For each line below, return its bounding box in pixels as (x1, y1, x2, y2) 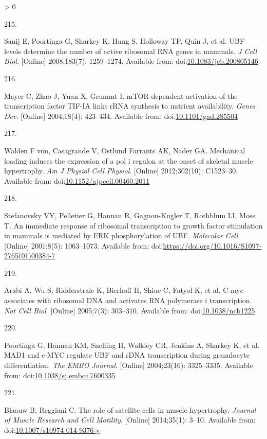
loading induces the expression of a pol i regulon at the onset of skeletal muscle (4, 155, 253, 166)
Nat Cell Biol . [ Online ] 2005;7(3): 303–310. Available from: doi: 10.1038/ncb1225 (4, 305, 255, 315)
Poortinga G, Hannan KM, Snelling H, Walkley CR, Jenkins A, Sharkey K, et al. (4, 339, 260, 350)
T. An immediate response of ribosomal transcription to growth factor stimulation (4, 220, 263, 231)
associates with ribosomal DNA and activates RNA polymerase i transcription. (4, 295, 252, 306)
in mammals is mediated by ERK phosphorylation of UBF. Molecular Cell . (4, 230, 240, 241)
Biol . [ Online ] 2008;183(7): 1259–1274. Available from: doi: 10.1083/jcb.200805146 (4, 56, 258, 66)
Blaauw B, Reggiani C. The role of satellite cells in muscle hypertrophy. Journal (4, 404, 256, 415)
